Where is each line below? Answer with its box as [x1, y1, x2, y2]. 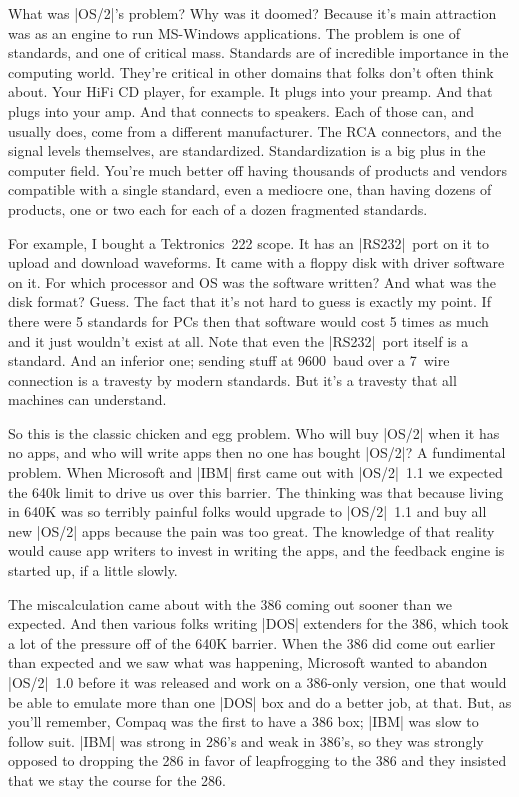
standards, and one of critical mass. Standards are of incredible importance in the [8, 42, 509, 63]
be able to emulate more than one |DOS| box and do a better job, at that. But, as [8, 691, 512, 712]
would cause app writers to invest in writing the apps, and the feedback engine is [8, 540, 505, 561]
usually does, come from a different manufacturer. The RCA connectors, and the [8, 120, 502, 141]
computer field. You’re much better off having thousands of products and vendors [8, 159, 508, 180]
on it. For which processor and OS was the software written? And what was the [8, 271, 497, 292]
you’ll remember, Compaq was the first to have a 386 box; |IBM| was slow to [8, 711, 479, 732]
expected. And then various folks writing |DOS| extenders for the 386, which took [8, 613, 509, 634]
